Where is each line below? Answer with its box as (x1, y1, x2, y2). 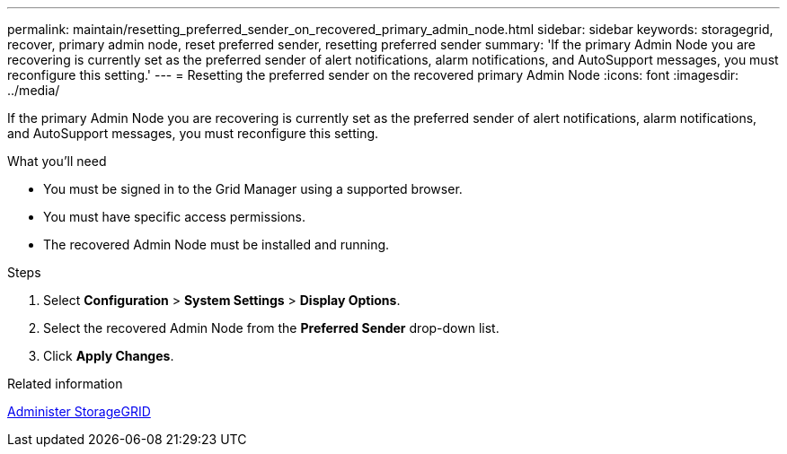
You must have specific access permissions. (43, 209, 306, 224)
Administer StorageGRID (7, 404, 151, 419)
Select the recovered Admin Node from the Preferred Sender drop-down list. (43, 320, 500, 336)
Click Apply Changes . (43, 348, 174, 363)
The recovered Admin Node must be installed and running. (43, 237, 390, 252)
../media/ (7, 83, 60, 98)
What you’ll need (7, 153, 107, 169)
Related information (7, 376, 123, 391)
